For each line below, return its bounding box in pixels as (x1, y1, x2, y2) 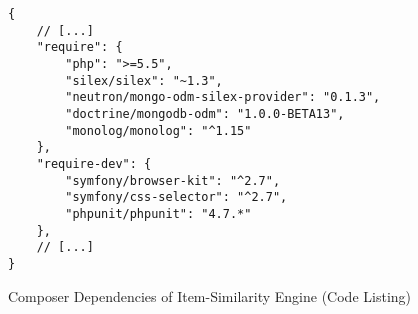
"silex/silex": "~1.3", (65, 73, 223, 88)
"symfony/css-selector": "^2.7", (65, 190, 288, 205)
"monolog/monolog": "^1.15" (65, 123, 252, 138)
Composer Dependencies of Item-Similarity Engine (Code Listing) (8, 285, 412, 306)
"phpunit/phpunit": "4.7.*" (65, 206, 252, 221)
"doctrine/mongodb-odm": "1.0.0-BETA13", (65, 106, 345, 121)
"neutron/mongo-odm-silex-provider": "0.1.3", (65, 90, 381, 105)
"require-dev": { (36, 156, 152, 171)
